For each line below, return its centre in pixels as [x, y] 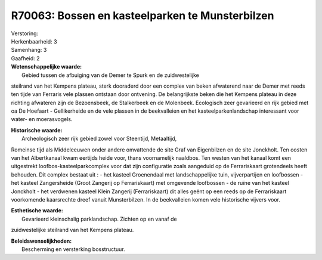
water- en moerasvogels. [42, 119]
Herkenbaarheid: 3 [34, 41]
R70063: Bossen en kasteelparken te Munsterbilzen [143, 16]
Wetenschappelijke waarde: [47, 67]
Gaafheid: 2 [25, 58]
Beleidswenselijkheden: [41, 241]
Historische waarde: [37, 130]
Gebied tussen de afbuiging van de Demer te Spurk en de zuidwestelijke [110, 75]
